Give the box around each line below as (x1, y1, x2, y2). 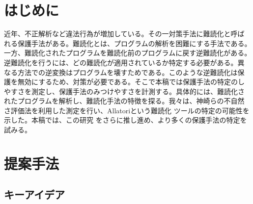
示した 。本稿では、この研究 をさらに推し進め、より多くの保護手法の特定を (4, 115, 247, 125)
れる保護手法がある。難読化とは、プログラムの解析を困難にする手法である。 (4, 38, 252, 48)
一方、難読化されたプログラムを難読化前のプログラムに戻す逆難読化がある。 (4, 48, 252, 58)
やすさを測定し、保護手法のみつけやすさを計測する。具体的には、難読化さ (4, 86, 245, 96)
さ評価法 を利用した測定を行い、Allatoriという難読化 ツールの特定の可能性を (4, 105, 250, 115)
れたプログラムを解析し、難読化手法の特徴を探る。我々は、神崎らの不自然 (4, 96, 245, 106)
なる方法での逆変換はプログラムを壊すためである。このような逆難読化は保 (4, 67, 245, 77)
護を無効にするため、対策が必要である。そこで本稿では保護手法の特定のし (4, 76, 245, 87)
